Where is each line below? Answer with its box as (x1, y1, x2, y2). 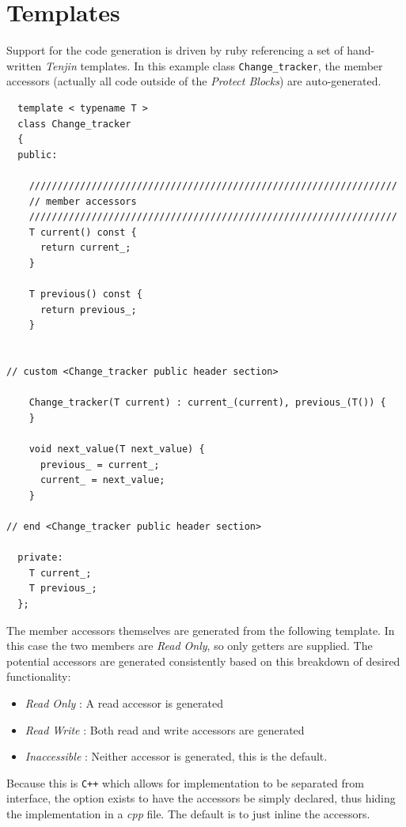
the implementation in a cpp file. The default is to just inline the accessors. (6, 805, 370, 821)
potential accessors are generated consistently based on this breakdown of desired (6, 652, 400, 669)
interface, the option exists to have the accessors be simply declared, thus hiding (6, 790, 396, 806)
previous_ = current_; (40, 459, 160, 470)
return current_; (40, 242, 131, 254)
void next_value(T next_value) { (28, 444, 205, 455)
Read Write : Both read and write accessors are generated (25, 721, 305, 738)
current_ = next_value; (40, 474, 165, 486)
